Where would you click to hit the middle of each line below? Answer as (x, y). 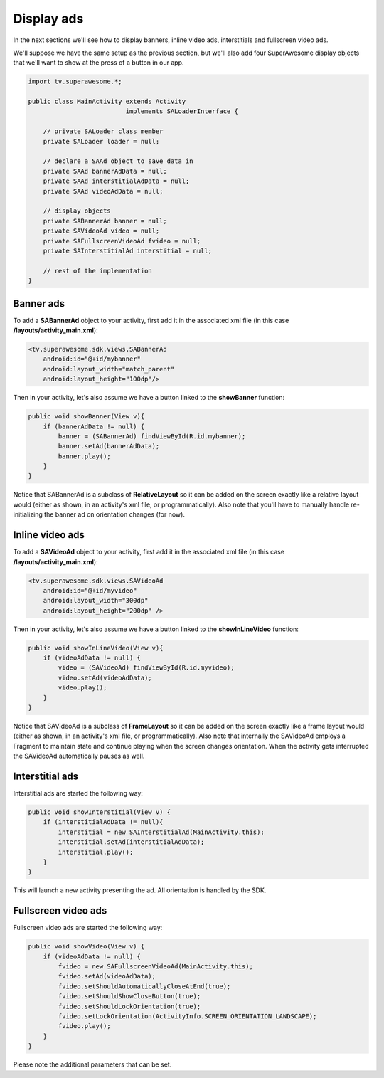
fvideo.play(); (85, 1026)
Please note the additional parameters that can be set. (92, 1064)
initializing (28, 514)
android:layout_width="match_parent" (109, 369)
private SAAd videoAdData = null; (103, 191)
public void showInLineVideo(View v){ (96, 648)
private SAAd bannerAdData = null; (105, 171)
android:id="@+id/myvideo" (90, 590)
